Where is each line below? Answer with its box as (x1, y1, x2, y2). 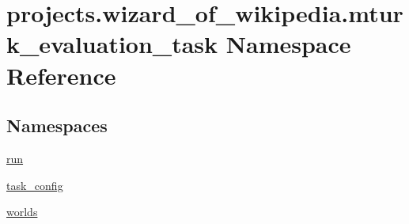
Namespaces (6, 113, 108, 138)
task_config (6, 177, 63, 193)
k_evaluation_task (6, 28, 218, 60)
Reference (6, 59, 116, 91)
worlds (6, 203, 38, 220)
